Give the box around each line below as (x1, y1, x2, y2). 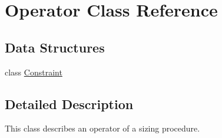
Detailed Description (5, 94, 134, 113)
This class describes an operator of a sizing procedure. (5, 122, 200, 134)
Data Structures (5, 38, 105, 56)
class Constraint (5, 65, 62, 78)
